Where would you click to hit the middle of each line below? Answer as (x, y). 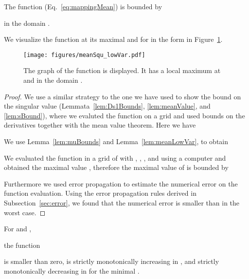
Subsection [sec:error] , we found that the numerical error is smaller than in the (122, 202)
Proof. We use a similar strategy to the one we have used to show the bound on (123, 96)
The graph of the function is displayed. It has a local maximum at (122, 70)
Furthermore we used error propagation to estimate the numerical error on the (121, 183)
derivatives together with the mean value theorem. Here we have (100, 125)
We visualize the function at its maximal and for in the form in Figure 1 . (113, 39)
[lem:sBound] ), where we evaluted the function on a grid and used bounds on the (124, 115)
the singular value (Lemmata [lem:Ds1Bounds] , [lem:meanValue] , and (107, 106)
